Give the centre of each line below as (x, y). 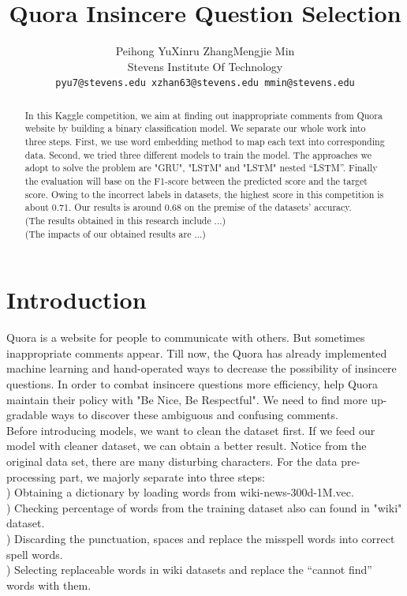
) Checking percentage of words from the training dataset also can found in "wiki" (204, 507)
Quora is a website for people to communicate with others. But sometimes (186, 337)
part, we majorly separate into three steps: (162, 476)
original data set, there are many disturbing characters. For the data (172, 461)
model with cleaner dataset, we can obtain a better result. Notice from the (187, 446)
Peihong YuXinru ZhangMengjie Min (205, 51)
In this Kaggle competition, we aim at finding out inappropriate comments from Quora (203, 115)
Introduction (77, 300)
